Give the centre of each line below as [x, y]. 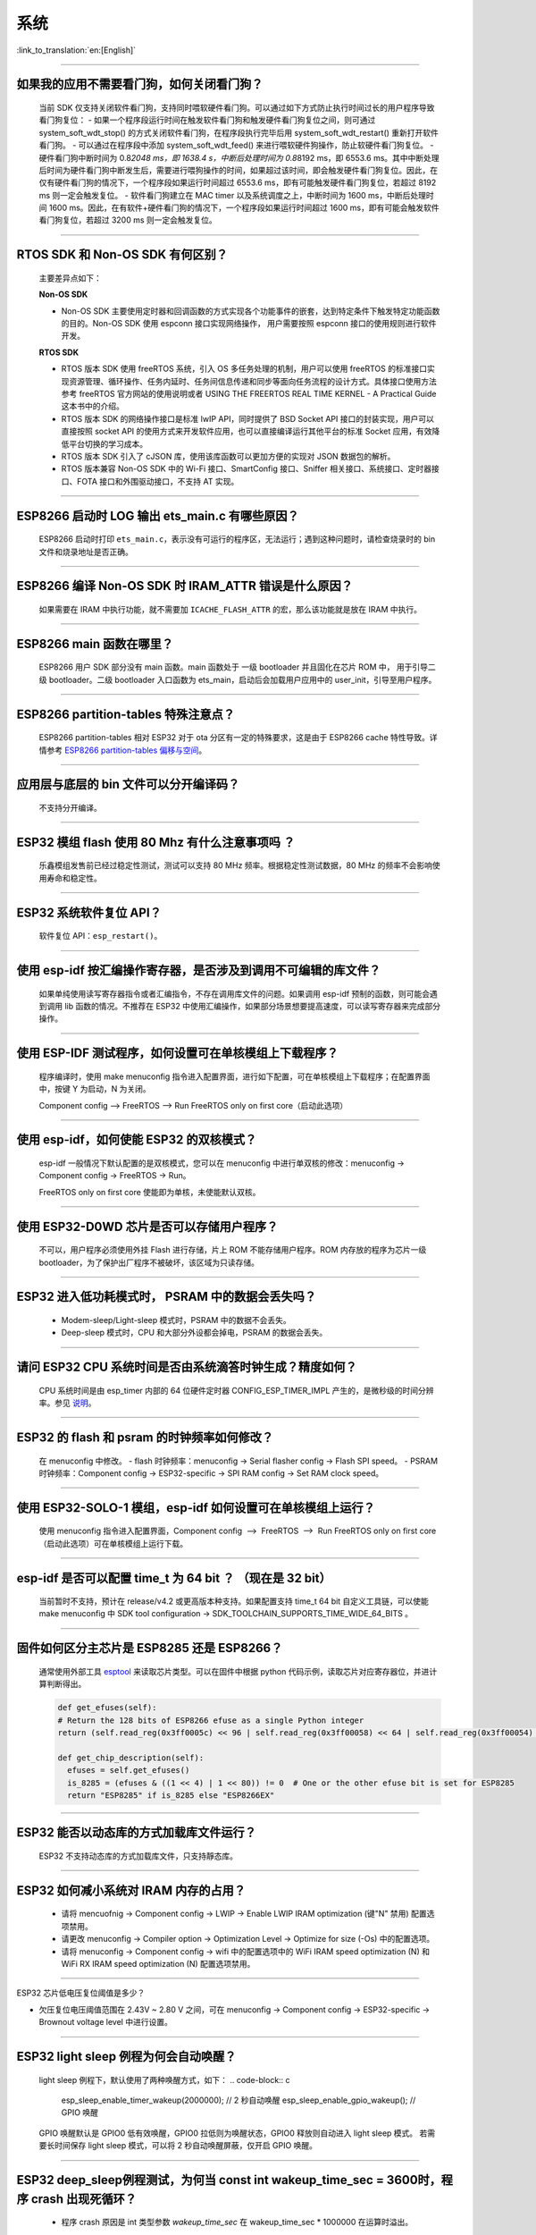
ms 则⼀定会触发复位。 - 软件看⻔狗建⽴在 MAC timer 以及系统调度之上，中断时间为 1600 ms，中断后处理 [233, 195]
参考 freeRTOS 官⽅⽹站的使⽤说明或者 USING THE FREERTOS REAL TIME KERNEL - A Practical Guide [249, 394]
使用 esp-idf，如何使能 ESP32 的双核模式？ [137, 1140]
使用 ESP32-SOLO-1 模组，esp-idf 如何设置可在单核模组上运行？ [196, 1508]
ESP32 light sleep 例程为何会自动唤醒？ [126, 2056]
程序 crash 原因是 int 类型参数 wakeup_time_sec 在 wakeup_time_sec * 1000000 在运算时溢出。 [237, 2222]
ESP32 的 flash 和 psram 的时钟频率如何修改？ [145, 1437]
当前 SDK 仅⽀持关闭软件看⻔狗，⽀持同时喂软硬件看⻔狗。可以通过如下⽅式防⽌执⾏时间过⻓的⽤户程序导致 [237, 107]
